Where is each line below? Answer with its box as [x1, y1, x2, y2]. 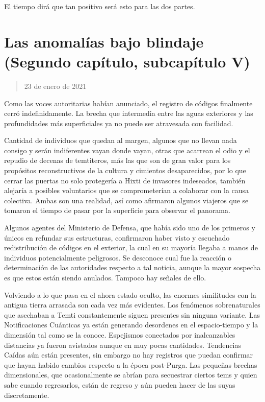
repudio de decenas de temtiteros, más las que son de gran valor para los [4, 155, 231, 165]
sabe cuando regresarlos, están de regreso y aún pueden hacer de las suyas [4, 379, 235, 390]
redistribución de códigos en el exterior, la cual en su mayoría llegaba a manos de [4, 242, 258, 253]
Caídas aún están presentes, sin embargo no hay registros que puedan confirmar [4, 349, 253, 360]
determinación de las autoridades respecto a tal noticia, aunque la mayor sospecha [4, 262, 261, 273]
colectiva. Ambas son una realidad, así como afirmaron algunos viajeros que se [4, 195, 249, 205]
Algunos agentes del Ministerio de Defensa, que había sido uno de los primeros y [4, 222, 255, 233]
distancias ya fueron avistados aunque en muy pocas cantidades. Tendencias [4, 339, 241, 350]
